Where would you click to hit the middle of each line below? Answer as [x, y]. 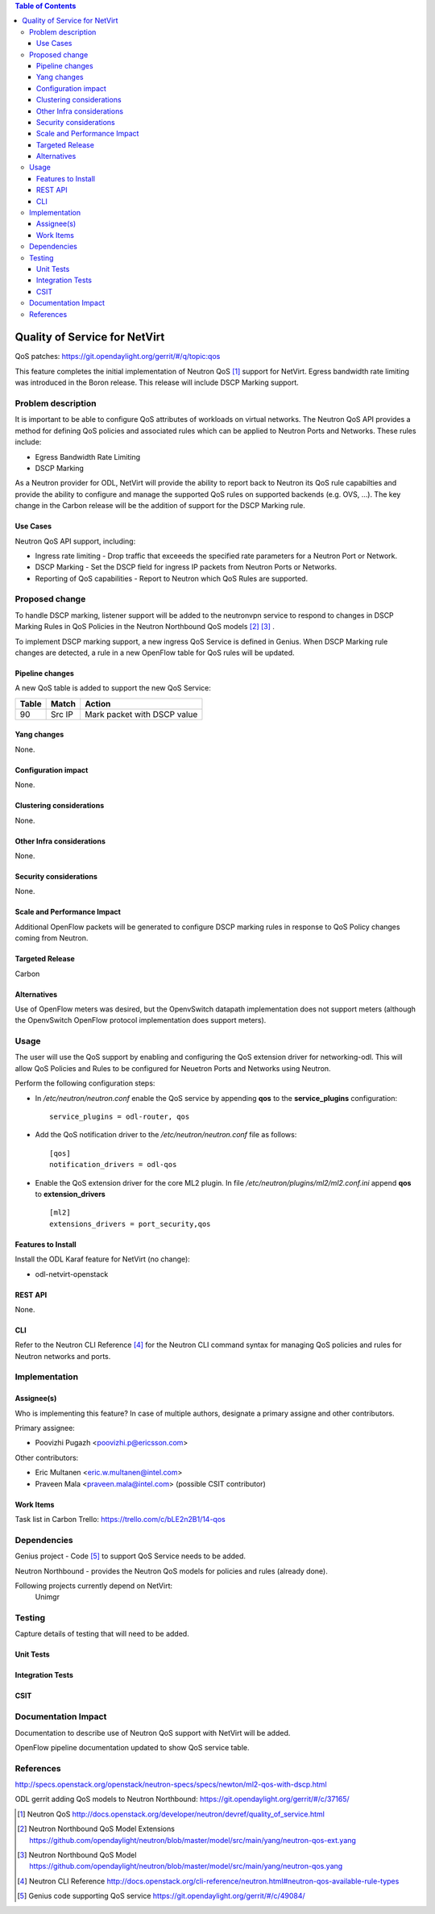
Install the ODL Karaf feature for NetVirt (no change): [103, 1259]
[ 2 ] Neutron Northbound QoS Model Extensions [96, 1829]
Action [98, 703]
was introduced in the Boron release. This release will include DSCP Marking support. [157, 382]
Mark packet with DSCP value [141, 714]
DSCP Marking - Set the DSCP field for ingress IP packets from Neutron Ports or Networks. [186, 567]
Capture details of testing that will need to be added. [102, 1634]
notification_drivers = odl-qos [113, 1165]
